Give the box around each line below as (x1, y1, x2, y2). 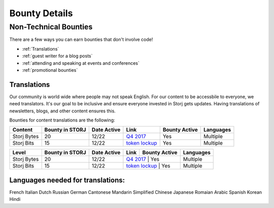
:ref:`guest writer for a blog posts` (22, 53, 93, 59)
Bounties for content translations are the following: (9, 117, 115, 123)
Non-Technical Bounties (9, 22, 93, 31)
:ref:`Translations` (22, 46, 59, 52)
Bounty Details (9, 8, 73, 19)
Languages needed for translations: (9, 176, 125, 184)
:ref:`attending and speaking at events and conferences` (22, 60, 140, 66)
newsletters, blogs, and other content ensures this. (9, 108, 116, 114)
